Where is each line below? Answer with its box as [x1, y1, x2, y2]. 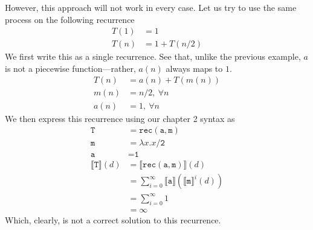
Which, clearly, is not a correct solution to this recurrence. [5, 213, 221, 226]
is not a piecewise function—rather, [5, 62, 136, 74]
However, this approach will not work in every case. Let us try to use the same [5, 1, 297, 13]
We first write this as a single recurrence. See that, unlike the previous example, [5, 50, 301, 63]
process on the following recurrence [5, 13, 135, 25]
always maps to [166, 62, 223, 74]
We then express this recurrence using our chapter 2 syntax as [5, 112, 235, 124]
